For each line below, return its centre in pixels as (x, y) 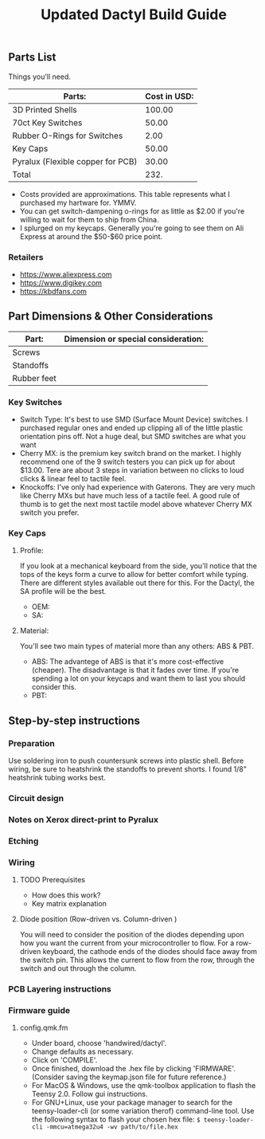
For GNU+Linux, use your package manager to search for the (132, 1102)
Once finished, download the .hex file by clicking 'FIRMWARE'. (134, 1069)
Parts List (32, 57)
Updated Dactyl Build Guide (134, 15)
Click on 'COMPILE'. (64, 1060)
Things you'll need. (40, 77)
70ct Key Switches (47, 123)
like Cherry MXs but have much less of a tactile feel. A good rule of (130, 496)
